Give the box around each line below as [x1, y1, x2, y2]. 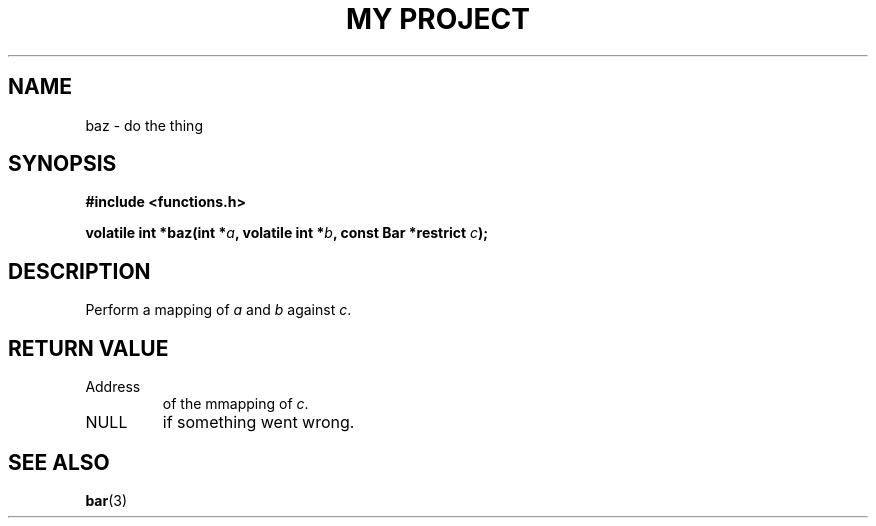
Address [85, 378, 141, 396]
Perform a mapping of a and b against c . [85, 301, 352, 319]
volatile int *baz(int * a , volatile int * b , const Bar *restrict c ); [85, 224, 489, 242]
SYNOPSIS [8, 151, 117, 177]
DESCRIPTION [8, 258, 151, 284]
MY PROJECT [345, 2, 531, 36]
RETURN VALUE [8, 335, 169, 361]
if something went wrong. [162, 412, 355, 433]
